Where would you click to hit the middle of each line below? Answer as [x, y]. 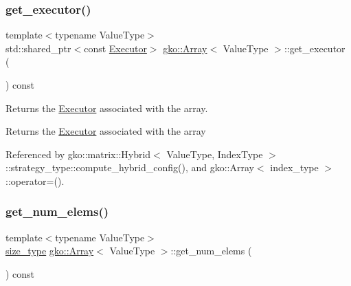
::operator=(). [35, 180]
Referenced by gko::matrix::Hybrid [78, 154]
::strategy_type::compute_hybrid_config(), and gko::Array [130, 167]
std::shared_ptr [38, 48]
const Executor [115, 48]
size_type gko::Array [50, 251]
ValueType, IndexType [215, 154]
